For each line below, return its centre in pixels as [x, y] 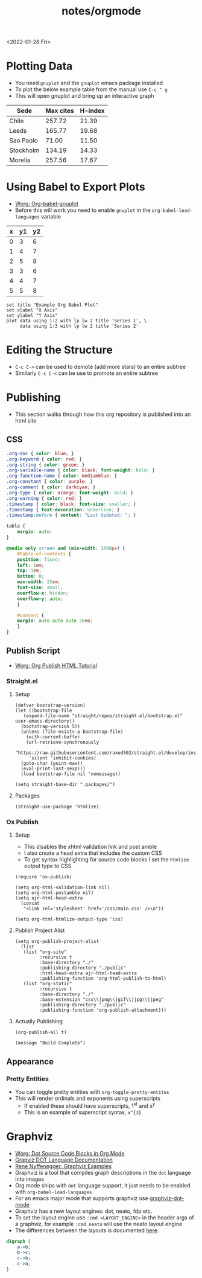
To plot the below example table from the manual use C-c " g [91, 89]
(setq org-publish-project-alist [57, 942]
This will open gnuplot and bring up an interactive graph [85, 96]
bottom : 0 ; [31, 577]
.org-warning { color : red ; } [44, 498]
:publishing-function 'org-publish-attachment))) [103, 1010]
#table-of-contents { [44, 554]
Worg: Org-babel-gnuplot [46, 204]
